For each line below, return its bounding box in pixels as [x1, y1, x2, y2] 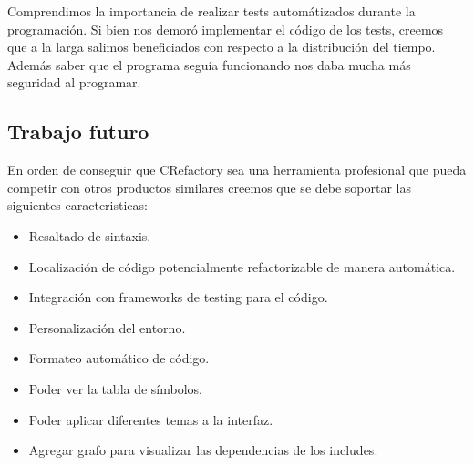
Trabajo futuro [7, 117, 149, 146]
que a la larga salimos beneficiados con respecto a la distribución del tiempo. [7, 37, 436, 56]
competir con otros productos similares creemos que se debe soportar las [7, 177, 412, 197]
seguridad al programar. [7, 73, 141, 92]
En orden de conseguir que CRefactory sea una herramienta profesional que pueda [7, 160, 467, 179]
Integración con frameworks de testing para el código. [28, 288, 328, 307]
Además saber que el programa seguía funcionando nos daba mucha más [7, 55, 411, 74]
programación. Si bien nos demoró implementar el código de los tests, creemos [7, 19, 444, 38]
